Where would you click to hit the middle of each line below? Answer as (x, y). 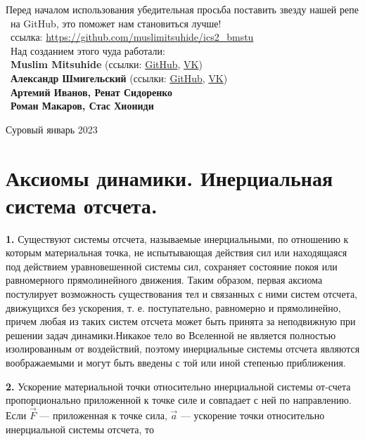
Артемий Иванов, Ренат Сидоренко (92, 92)
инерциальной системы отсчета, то (80, 429)
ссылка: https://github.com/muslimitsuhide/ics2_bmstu (132, 37)
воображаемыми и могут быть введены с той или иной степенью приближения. (176, 362)
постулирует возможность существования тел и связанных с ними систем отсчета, (182, 294)
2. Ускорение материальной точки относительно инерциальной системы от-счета (178, 386)
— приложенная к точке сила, (103, 415)
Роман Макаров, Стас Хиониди (82, 106)
